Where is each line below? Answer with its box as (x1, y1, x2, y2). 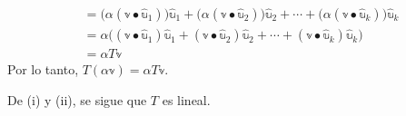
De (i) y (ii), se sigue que (7, 90, 147, 109)
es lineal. (162, 90, 211, 109)
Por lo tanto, (7, 60, 79, 79)
